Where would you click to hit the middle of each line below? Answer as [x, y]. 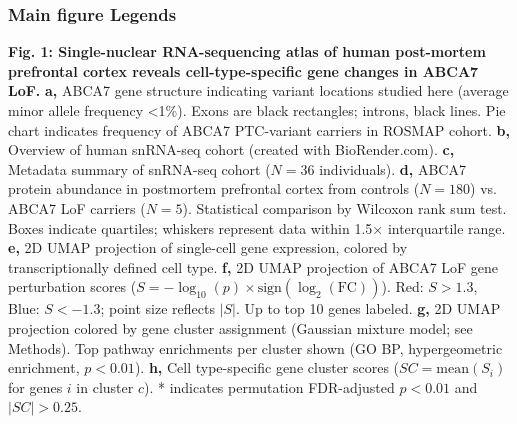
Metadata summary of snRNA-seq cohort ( [139, 168]
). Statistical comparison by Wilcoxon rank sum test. [344, 207]
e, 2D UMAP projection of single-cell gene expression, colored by [208, 247]
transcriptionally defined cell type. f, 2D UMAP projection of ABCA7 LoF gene [253, 266]
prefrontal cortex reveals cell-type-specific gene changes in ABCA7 [243, 70]
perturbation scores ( [72, 286]
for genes [35, 386]
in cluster [105, 386]
